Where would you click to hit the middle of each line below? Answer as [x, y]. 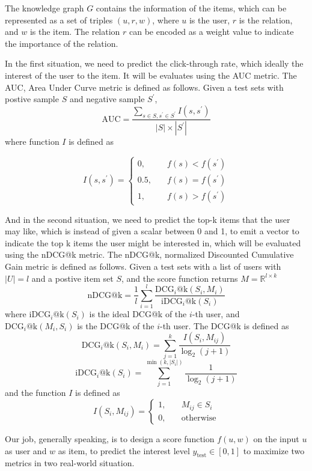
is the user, [210, 20]
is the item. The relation [75, 32]
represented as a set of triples [59, 20]
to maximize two [274, 450]
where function [32, 141]
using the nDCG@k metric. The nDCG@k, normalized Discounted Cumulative [149, 254]
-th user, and [216, 314]
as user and [26, 450]
